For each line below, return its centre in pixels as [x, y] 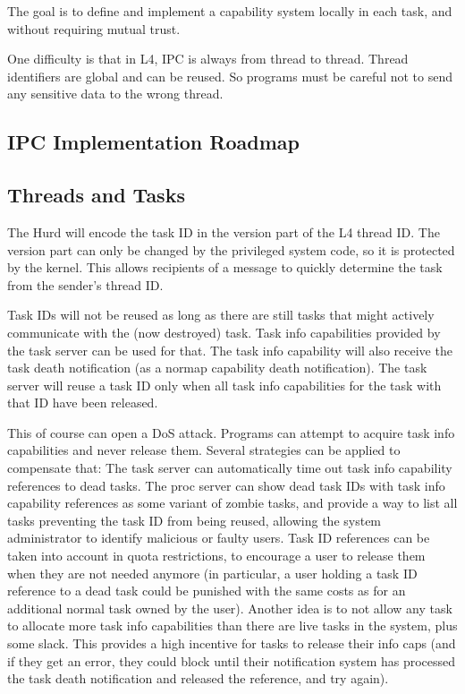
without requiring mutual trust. [94, 28]
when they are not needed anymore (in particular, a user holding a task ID [212, 573]
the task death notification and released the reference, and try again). [198, 678]
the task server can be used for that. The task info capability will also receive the [230, 350]
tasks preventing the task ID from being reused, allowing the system [194, 520]
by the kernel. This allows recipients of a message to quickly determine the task [225, 267]
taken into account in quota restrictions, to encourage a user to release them [216, 556]
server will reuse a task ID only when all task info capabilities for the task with [224, 385]
